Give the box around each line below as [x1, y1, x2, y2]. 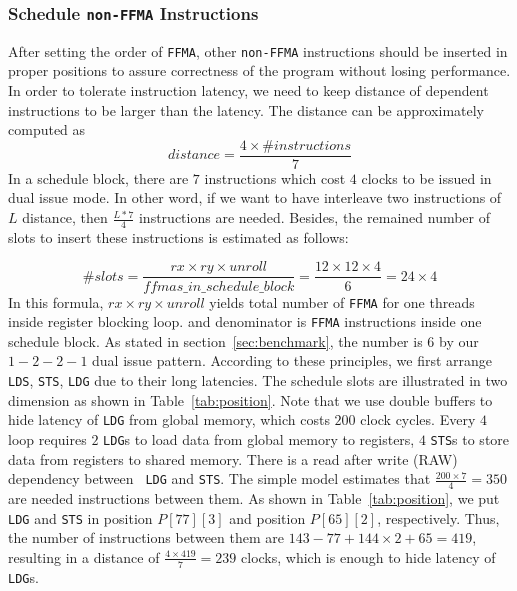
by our [439, 330, 479, 351]
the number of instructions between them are [8, 527, 284, 548]
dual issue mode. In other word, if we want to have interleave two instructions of [8, 187, 502, 208]
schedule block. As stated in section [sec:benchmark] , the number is [8, 330, 423, 351]
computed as [8, 119, 86, 140]
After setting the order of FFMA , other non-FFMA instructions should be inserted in [8, 40, 508, 61]
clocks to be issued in [361, 167, 492, 188]
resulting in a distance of [8, 546, 160, 567]
